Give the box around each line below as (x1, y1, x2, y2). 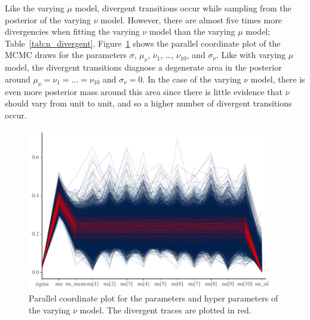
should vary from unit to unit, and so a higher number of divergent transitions (5, 97, 292, 109)
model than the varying (149, 25, 235, 38)
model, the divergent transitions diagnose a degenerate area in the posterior (5, 61, 282, 74)
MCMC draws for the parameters (5, 48, 127, 61)
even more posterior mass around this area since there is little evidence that (5, 85, 283, 97)
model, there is (250, 72, 305, 85)
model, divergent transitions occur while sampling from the (75, 2, 291, 14)
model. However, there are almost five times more (100, 13, 282, 26)
